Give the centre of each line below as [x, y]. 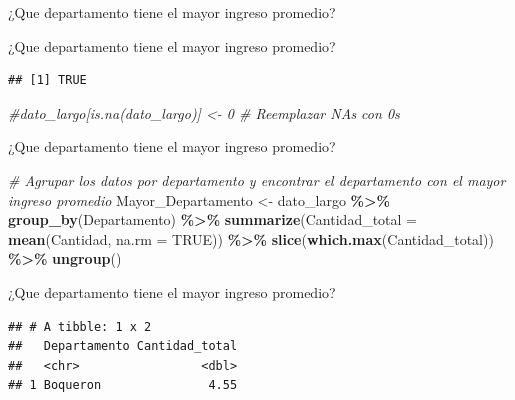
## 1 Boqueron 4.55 [123, 385]
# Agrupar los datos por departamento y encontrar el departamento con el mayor [257, 179]
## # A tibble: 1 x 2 [80, 326]
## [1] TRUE [47, 80]
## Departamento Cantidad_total [123, 346]
